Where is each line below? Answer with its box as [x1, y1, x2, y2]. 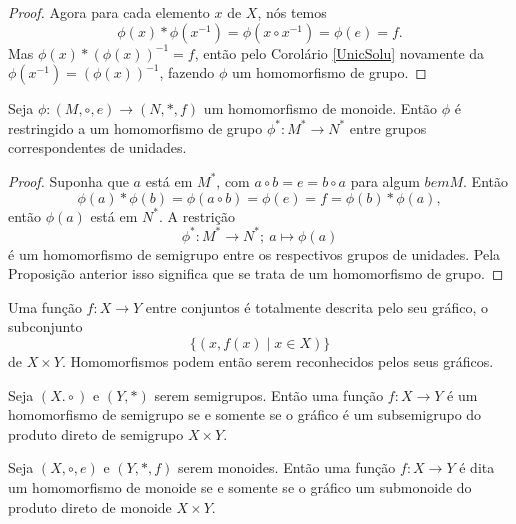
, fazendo [159, 62, 215, 83]
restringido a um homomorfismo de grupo [8, 117, 263, 138]
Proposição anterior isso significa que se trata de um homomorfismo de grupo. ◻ [8, 263, 504, 284]
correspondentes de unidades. [8, 137, 187, 158]
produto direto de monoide [8, 496, 172, 517]
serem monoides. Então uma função [177, 457, 396, 478]
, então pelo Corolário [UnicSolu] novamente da [194, 42, 485, 63]
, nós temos [257, 2, 327, 22]
